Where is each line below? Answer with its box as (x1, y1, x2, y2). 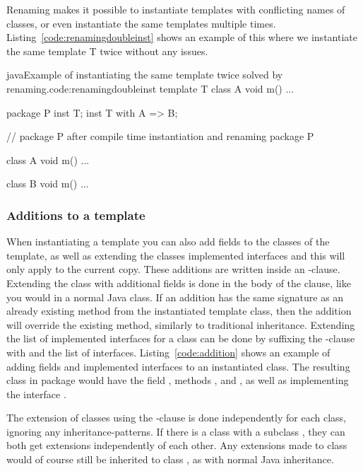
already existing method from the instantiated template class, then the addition (6, 303, 352, 318)
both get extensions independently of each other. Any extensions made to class (6, 438, 347, 453)
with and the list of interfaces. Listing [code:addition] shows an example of (6, 344, 331, 359)
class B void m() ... (6, 176, 89, 191)
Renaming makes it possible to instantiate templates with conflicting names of (6, 2, 345, 16)
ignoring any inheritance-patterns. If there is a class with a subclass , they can (6, 424, 345, 438)
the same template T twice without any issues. (6, 43, 208, 58)
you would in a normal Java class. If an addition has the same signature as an (6, 289, 344, 304)
